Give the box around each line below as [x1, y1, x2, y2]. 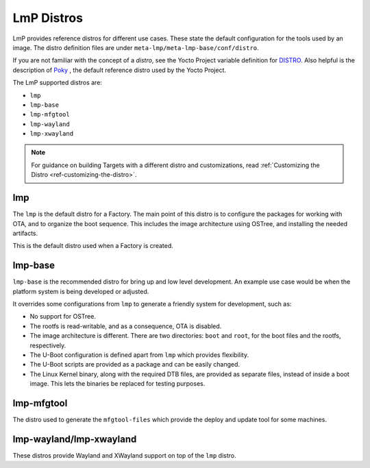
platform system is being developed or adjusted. [12, 287, 149, 295]
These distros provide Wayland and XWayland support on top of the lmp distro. [12, 451, 236, 459]
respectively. [29, 341, 66, 349]
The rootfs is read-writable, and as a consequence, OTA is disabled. [29, 322, 222, 330]
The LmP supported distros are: [12, 79, 103, 87]
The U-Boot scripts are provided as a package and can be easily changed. [29, 360, 240, 369]
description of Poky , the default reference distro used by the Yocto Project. [12, 66, 226, 74]
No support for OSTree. [29, 312, 96, 321]
